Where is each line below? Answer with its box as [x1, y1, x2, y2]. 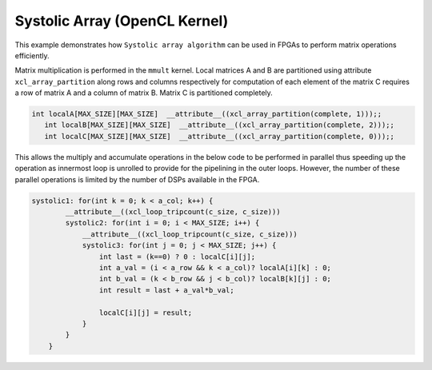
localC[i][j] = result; [98, 308, 192, 317]
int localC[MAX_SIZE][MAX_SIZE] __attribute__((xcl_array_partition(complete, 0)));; [44, 132, 395, 141]
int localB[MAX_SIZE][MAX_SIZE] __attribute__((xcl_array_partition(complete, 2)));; [44, 121, 395, 129]
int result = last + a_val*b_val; [98, 285, 235, 295]
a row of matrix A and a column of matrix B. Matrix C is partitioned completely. [14, 88, 274, 97]
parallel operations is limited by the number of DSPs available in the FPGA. [14, 174, 260, 184]
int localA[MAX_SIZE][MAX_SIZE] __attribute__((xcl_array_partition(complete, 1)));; [31, 109, 382, 119]
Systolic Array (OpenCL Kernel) [14, 12, 229, 30]
